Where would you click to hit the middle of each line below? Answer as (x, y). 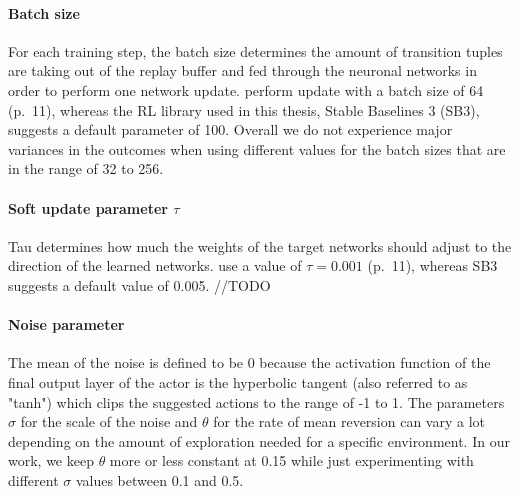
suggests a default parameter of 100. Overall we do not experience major (230, 129)
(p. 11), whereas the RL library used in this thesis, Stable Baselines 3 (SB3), (244, 109)
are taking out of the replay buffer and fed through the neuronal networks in (242, 70)
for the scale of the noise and (109, 421)
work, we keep (51, 460)
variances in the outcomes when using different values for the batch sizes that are (257, 148)
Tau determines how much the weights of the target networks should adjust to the (260, 245)
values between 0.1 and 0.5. (159, 479)
